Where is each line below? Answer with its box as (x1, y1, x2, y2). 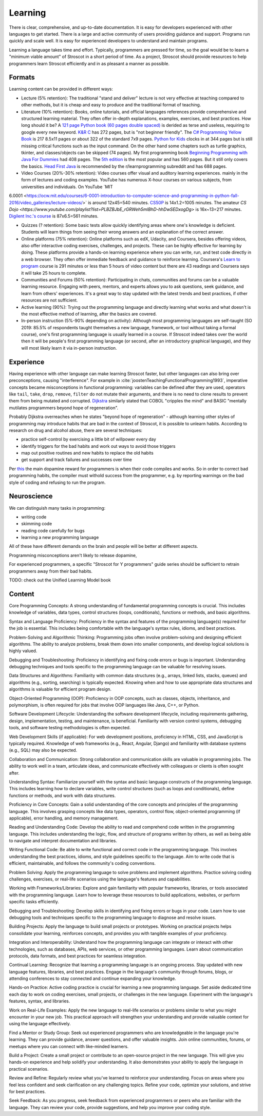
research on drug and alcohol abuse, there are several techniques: (9, 427, 143, 433)
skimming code (21, 521, 52, 527)
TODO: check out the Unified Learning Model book (9, 577, 111, 583)
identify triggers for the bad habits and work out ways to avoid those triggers (21, 443, 176, 449)
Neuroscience (9, 492, 53, 500)
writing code (21, 514, 47, 519)
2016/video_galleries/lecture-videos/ (9, 199, 83, 205)
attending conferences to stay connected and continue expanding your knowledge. (9, 976, 176, 981)
